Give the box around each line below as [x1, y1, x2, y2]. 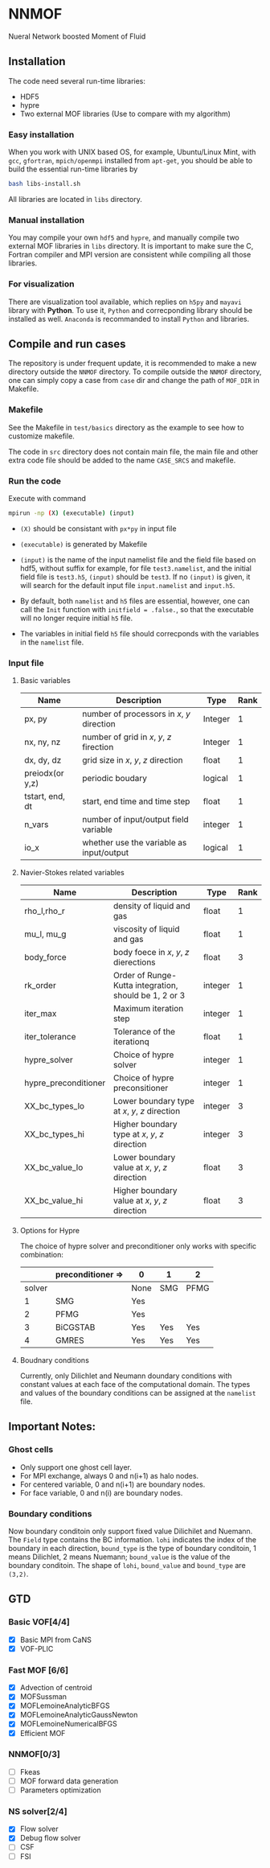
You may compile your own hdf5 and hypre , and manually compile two [8, 232, 239, 242]
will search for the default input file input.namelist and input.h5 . [19, 580, 235, 590]
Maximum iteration [112, 1003, 184, 1014]
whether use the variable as [81, 837, 187, 849]
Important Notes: [8, 1420, 96, 1434]
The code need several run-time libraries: [8, 76, 146, 85]
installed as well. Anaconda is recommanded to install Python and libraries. [8, 314, 250, 323]
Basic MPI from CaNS [19, 1635, 92, 1644]
